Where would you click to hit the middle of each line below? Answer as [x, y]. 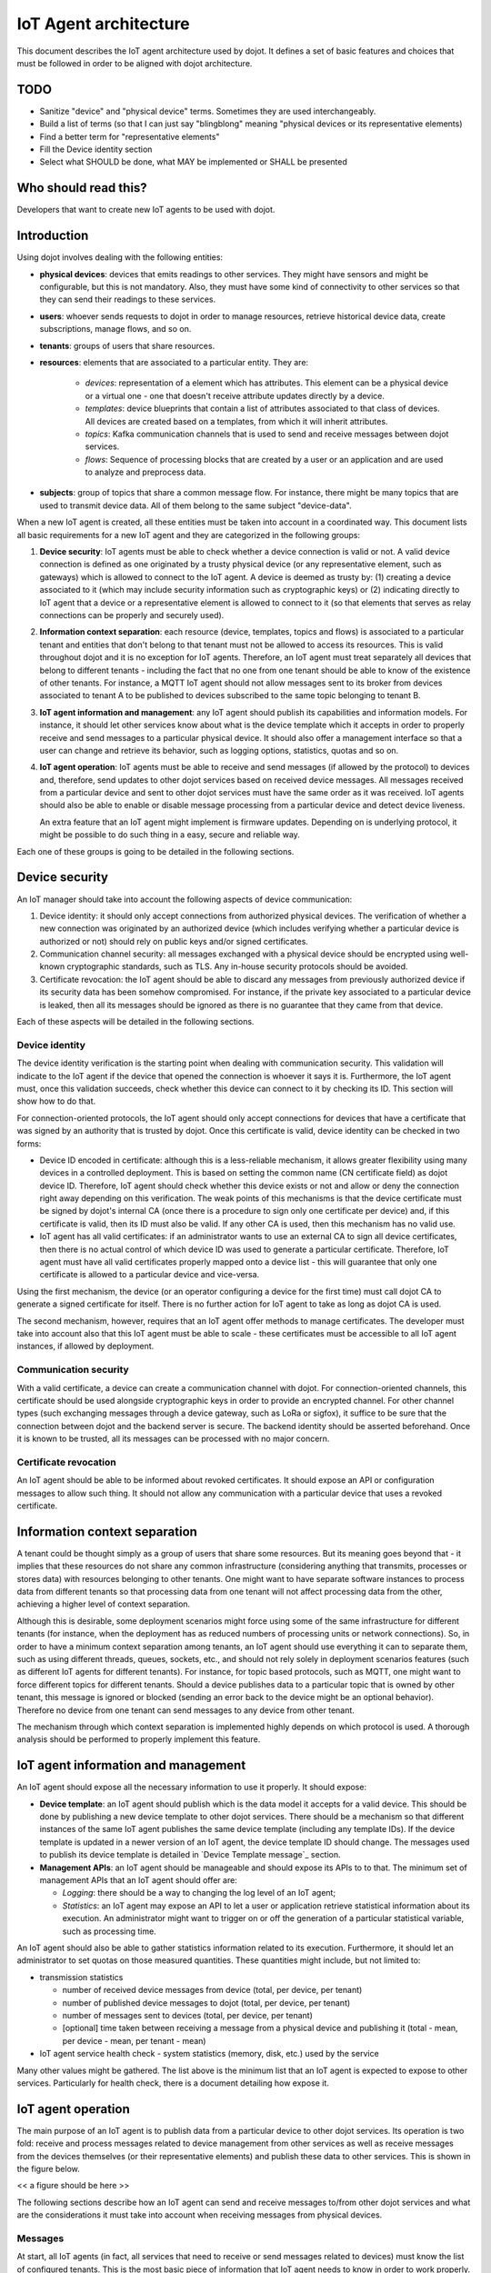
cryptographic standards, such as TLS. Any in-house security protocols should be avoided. [237, 966]
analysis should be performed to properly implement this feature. [139, 1739]
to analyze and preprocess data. [145, 472]
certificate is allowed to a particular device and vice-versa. [150, 1275]
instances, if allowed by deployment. [85, 1347]
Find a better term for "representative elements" [130, 136]
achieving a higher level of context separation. [104, 1604]
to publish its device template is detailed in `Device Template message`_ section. [190, 1855]
